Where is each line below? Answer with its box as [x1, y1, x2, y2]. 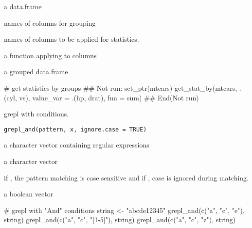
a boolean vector [4, 189, 54, 199]
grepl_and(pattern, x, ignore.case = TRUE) [4, 126, 147, 133]
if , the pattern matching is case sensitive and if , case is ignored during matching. [4, 172, 249, 182]
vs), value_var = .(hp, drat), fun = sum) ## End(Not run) [19, 92, 199, 102]
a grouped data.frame [4, 66, 68, 77]
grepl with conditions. [4, 109, 69, 119]
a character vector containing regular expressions [4, 140, 149, 150]
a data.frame [4, 1, 42, 11]
